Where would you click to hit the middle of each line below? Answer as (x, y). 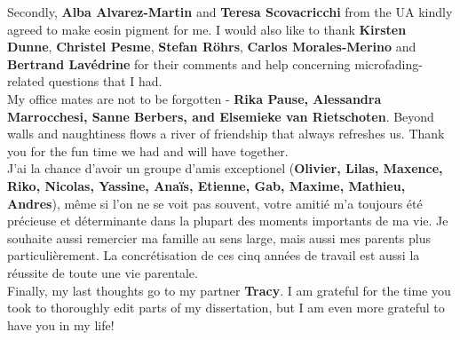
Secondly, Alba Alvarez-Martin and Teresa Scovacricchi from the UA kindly (230, 12)
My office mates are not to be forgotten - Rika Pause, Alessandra (194, 98)
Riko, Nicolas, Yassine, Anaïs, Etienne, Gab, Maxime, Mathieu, (206, 185)
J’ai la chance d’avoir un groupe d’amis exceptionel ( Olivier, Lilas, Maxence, (225, 168)
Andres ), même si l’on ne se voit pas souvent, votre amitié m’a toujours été (215, 203)
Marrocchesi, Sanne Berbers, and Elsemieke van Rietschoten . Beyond (221, 116)
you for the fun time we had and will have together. (148, 150)
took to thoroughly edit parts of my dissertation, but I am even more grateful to (226, 308)
